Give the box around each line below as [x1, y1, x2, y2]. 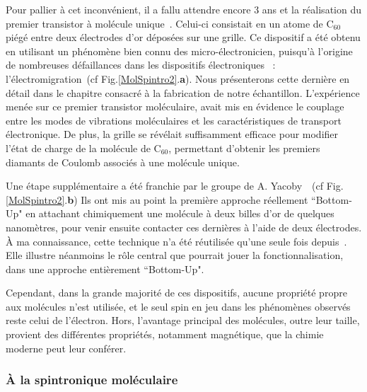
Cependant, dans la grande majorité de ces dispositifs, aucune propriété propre [6, 285, 347, 300]
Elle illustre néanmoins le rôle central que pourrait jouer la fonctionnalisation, [6, 248, 344, 263]
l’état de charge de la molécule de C [6, 140, 161, 155]
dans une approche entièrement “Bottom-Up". [6, 261, 204, 276]
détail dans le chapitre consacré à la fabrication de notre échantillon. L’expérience [6, 85, 360, 100]
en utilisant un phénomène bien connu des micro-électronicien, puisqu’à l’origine [6, 43, 353, 58]
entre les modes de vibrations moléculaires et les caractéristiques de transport [6, 113, 342, 127]
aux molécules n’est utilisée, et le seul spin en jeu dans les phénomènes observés [6, 299, 351, 313]
